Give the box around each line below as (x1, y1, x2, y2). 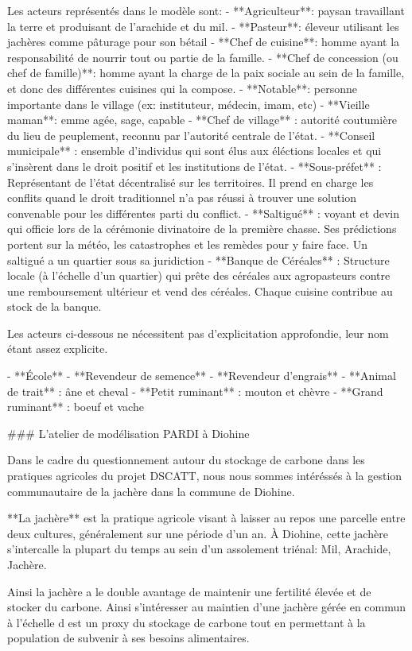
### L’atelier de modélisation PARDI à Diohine (7, 424, 250, 441)
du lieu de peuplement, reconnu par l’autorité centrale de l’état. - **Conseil (7, 126, 375, 143)
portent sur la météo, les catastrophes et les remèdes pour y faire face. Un (7, 235, 367, 252)
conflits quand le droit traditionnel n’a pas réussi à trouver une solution (7, 189, 356, 206)
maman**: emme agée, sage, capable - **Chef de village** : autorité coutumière (7, 111, 398, 128)
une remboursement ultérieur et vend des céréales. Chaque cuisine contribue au (7, 282, 393, 299)
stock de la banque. (7, 298, 102, 315)
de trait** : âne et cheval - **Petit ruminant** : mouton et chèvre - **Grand (7, 382, 383, 399)
